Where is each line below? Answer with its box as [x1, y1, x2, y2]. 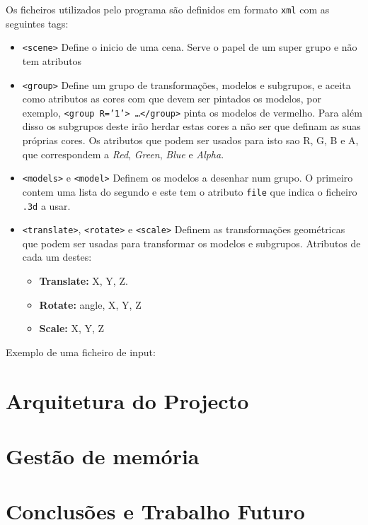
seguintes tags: [6, 16, 69, 30]
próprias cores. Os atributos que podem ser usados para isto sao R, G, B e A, [22, 133, 359, 147]
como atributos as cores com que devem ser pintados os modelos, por [22, 91, 321, 106]
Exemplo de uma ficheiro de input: [6, 344, 156, 359]
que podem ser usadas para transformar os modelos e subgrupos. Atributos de [22, 235, 361, 250]
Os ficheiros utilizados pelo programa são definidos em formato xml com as [6, 2, 330, 16]
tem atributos [22, 53, 82, 68]
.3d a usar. [22, 198, 71, 213]
